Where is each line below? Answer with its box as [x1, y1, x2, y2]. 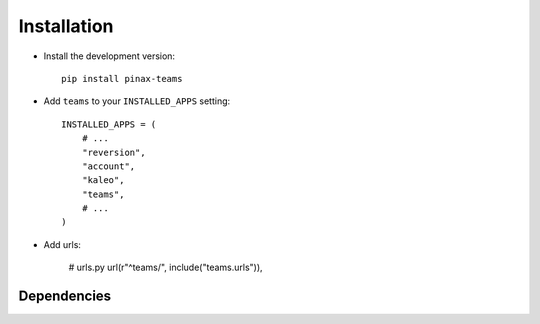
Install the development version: [43, 50, 175, 62]
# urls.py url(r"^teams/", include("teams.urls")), [68, 261, 264, 274]
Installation [18, 15, 114, 37]
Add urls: [43, 238, 82, 250]
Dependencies [18, 288, 112, 305]
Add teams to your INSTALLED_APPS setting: [43, 95, 231, 107]
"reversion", [81, 146, 146, 158]
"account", [81, 160, 136, 172]
